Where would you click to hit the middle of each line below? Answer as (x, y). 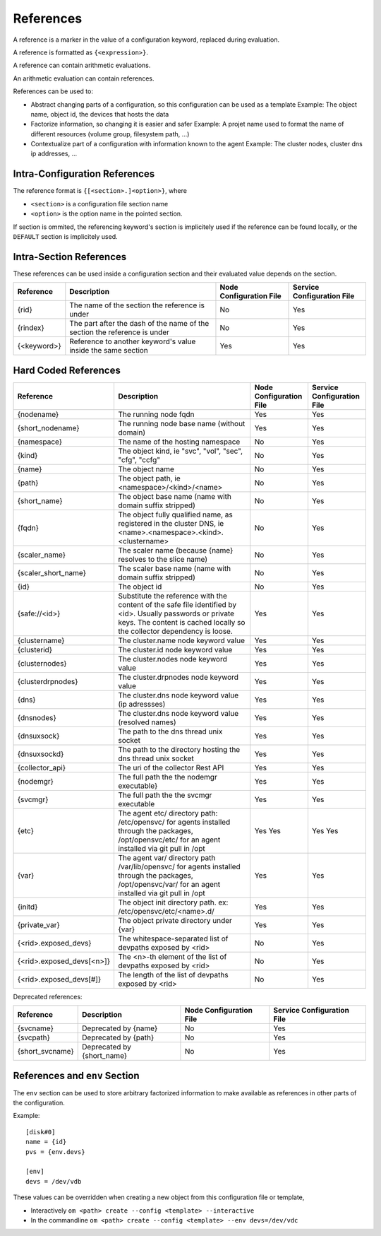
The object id (140, 587)
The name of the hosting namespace (179, 442)
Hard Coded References (67, 370)
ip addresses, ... (54, 154)
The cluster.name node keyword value (181, 640)
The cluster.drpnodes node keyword (178, 677)
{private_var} (38, 924)
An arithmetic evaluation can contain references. (84, 78)
